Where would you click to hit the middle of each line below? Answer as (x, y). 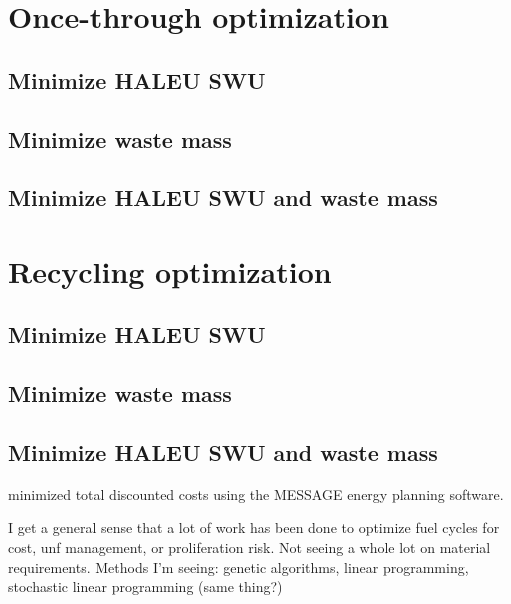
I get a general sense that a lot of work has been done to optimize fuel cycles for (254, 527)
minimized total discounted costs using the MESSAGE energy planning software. (256, 493)
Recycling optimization (170, 270)
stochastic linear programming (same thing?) (145, 586)
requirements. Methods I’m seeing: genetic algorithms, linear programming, (238, 566)
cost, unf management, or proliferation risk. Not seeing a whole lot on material (249, 547)
